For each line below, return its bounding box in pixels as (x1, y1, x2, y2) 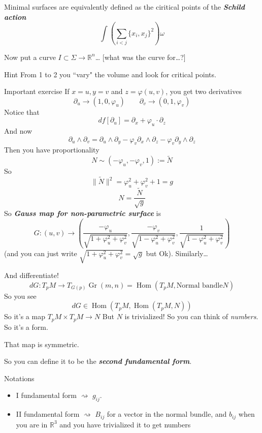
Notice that (4, 106, 40, 117)
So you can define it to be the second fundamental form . (4, 356, 192, 366)
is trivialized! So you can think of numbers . (124, 311, 258, 322)
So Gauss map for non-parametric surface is (4, 207, 161, 218)
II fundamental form (16, 409, 80, 419)
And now (4, 126, 32, 136)
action (4, 11, 26, 22)
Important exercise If (4, 86, 70, 97)
